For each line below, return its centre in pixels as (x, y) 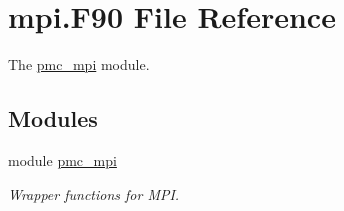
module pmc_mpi (62, 159)
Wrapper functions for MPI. (94, 193)
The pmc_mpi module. (79, 64)
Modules (53, 118)
